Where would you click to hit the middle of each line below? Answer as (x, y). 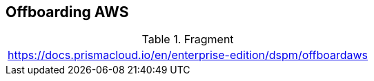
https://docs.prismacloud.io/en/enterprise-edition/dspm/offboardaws (188, 55)
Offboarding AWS (67, 12)
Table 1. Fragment (188, 39)
